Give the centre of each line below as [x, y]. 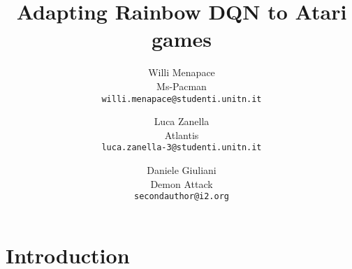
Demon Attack [182, 183]
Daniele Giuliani [182, 170]
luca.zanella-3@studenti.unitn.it [182, 148]
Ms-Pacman [182, 86]
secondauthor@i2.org [182, 197]
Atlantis [182, 134]
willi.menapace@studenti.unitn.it [182, 99]
